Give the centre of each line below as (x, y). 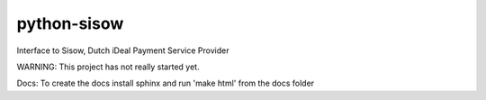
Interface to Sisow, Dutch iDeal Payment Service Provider (123, 50)
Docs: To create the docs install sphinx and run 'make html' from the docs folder (166, 83)
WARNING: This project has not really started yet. (108, 67)
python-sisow (70, 23)
